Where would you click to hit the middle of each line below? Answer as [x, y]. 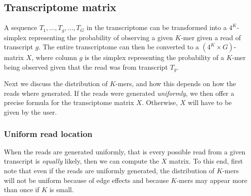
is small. [61, 189]
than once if [22, 189]
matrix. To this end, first [206, 161]
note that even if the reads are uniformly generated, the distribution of [109, 171]
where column [56, 57]
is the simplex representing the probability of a [154, 57]
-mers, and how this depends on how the [176, 83]
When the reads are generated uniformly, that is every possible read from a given [125, 151]
